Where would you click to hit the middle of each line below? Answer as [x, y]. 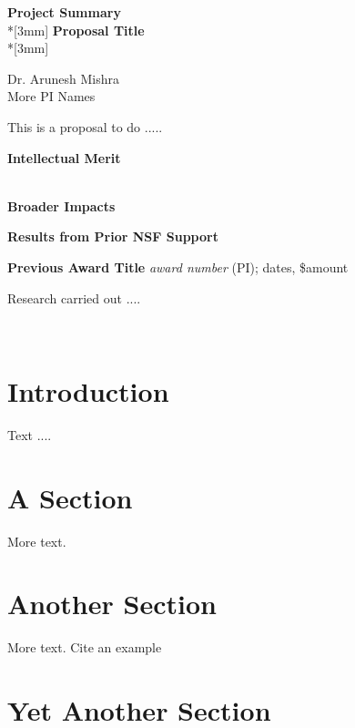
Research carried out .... [74, 297]
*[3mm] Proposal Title [76, 30]
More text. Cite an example [85, 647]
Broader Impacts [61, 205]
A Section [70, 497]
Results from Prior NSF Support [113, 236]
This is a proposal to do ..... [85, 126]
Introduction [88, 390]
